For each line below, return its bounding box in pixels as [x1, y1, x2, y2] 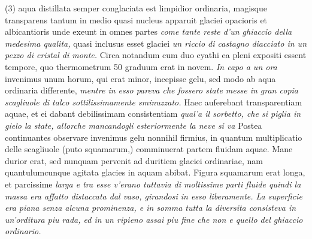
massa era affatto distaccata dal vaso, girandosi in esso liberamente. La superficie [5, 189, 302, 202]
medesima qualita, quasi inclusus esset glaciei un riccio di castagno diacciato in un [5, 37, 307, 49]
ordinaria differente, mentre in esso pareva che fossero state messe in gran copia [5, 84, 298, 96]
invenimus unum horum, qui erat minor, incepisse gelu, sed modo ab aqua [5, 72, 276, 84]
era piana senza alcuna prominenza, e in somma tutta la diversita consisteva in [5, 201, 296, 214]
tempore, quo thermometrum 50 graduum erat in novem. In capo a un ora [5, 60, 277, 72]
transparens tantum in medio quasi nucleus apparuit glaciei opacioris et [5, 13, 268, 26]
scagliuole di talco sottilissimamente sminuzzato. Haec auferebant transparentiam [5, 95, 302, 108]
